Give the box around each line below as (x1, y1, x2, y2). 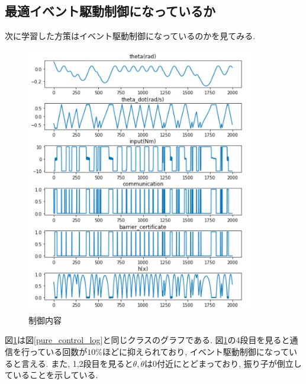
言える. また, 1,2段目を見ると (21, 357, 133, 369)
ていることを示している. (5, 369, 98, 381)
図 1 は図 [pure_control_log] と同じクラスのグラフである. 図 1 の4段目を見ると (5, 334, 290, 346)
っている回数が (29, 345, 88, 358)
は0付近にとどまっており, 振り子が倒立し (144, 357, 302, 369)
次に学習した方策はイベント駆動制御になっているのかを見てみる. (5, 30, 256, 42)
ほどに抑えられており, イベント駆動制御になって (102, 345, 289, 358)
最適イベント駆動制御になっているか (5, 2, 215, 20)
